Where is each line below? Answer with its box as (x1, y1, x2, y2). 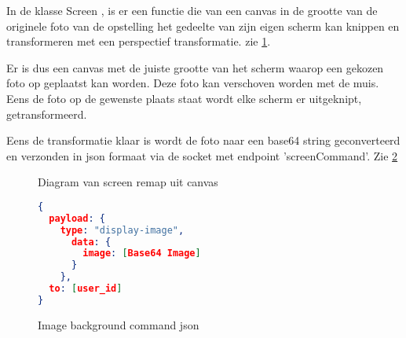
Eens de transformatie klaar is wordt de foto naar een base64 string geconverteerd (6, 132, 401, 149)
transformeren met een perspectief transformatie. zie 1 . (6, 33, 271, 50)
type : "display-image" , (60, 224, 185, 236)
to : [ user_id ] (49, 283, 123, 295)
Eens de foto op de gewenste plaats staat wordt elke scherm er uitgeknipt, (6, 90, 362, 106)
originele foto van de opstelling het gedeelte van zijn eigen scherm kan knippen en (6, 17, 400, 34)
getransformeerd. (6, 105, 87, 122)
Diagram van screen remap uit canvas (38, 174, 218, 190)
